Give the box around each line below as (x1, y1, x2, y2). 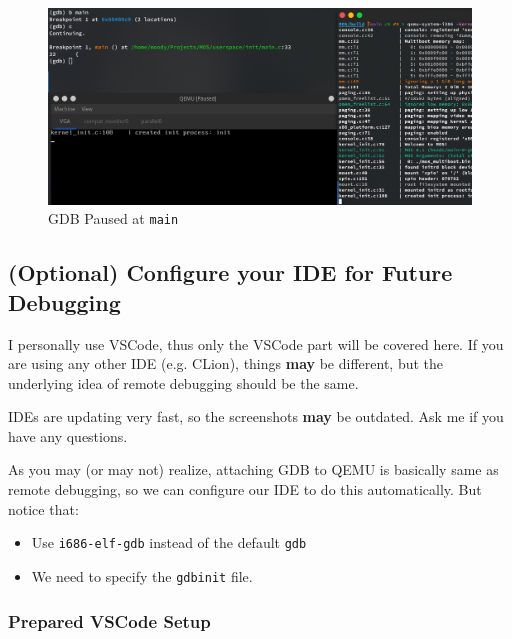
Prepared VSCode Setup (8, 608, 211, 633)
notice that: (8, 498, 79, 519)
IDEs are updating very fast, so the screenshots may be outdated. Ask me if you (8, 406, 504, 427)
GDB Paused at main (48, 208, 179, 229)
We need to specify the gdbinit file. (31, 565, 253, 586)
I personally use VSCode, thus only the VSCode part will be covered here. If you (8, 333, 504, 354)
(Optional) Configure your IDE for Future (8, 257, 453, 288)
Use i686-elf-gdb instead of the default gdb (31, 532, 307, 553)
